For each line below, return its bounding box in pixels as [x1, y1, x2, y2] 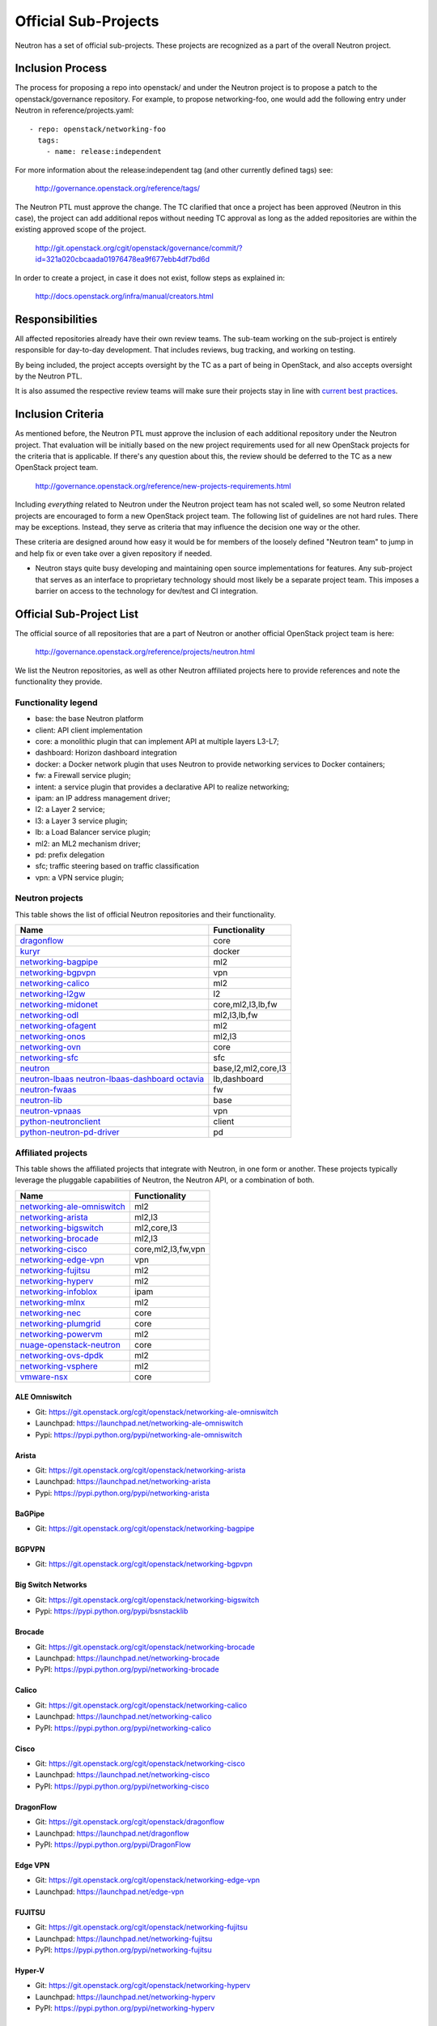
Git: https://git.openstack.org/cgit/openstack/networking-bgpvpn [35, 1559, 253, 1569]
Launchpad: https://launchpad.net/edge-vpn [35, 1887, 185, 1896]
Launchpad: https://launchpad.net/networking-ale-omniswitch [35, 1418, 244, 1428]
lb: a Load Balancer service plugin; [35, 827, 151, 837]
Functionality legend [15, 697, 98, 708]
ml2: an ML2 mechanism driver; [35, 839, 141, 848]
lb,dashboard [213, 1074, 264, 1085]
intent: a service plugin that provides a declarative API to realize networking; [35, 782, 290, 792]
